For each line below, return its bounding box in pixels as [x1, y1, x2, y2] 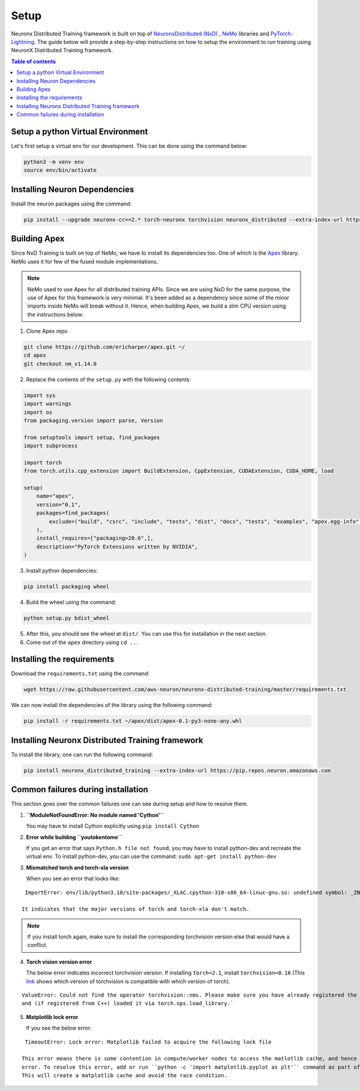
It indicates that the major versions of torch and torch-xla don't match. [22, 906, 250, 913]
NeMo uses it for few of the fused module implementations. [11, 258, 158, 265]
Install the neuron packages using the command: [11, 200, 132, 207]
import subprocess [23, 442, 78, 449]
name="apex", [36, 493, 75, 500]
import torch [23, 459, 62, 466]
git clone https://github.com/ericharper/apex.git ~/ [23, 344, 185, 351]
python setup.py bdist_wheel [23, 615, 110, 622]
